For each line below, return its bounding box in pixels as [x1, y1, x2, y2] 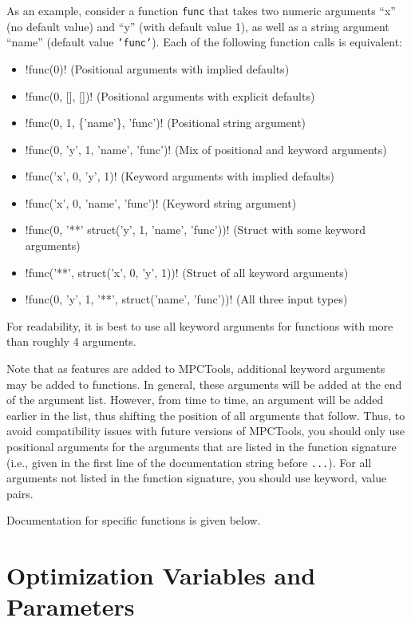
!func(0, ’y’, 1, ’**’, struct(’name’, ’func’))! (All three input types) [25, 291, 348, 307]
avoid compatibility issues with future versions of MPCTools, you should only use [6, 422, 405, 439]
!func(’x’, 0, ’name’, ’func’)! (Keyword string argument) [25, 194, 297, 211]
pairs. [6, 485, 34, 501]
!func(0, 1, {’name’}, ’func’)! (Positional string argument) [25, 114, 306, 131]
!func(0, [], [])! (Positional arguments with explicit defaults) [25, 87, 315, 104]
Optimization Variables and [6, 559, 316, 592]
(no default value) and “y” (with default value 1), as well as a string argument [6, 18, 389, 34]
